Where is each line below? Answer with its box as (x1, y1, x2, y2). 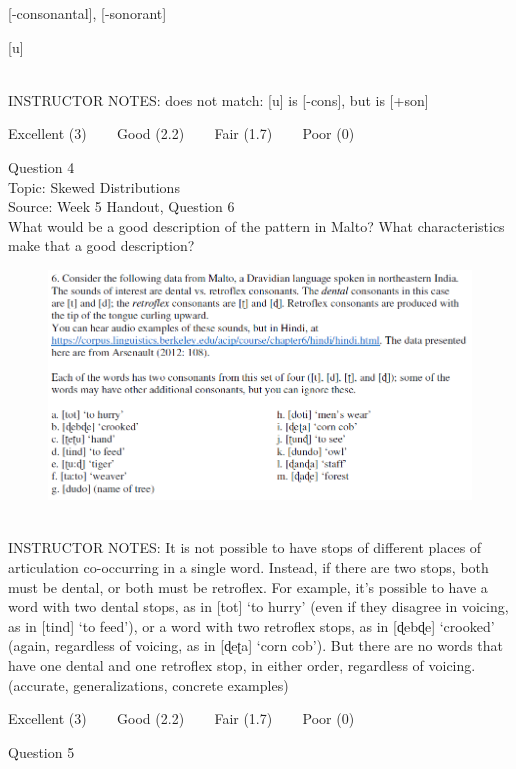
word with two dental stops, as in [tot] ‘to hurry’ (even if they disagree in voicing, (8, 596, 509, 617)
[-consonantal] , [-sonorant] (8, 3, 167, 23)
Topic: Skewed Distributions (8, 176, 180, 197)
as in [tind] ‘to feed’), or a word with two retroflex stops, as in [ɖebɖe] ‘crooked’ (8, 615, 495, 636)
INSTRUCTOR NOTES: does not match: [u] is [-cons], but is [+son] (8, 89, 429, 110)
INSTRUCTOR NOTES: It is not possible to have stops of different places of (8, 537, 482, 558)
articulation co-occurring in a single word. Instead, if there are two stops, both (8, 557, 489, 578)
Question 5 (8, 741, 75, 762)
